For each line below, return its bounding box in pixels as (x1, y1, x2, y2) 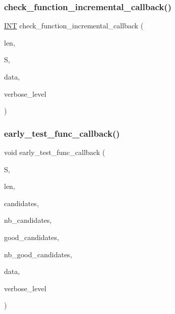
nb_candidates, (4, 215, 52, 225)
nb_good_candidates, (4, 249, 72, 259)
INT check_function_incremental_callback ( (4, 20, 144, 31)
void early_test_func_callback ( (4, 147, 105, 157)
